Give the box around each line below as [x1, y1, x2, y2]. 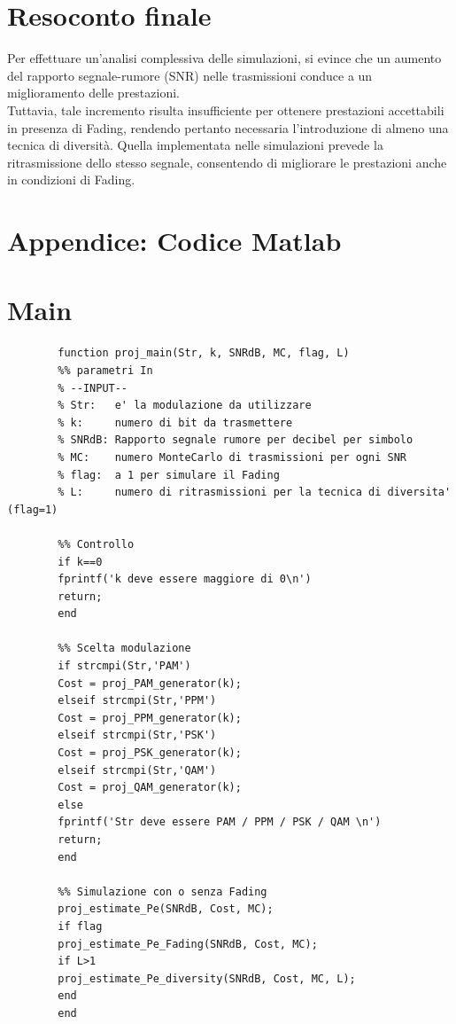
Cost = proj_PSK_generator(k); [58, 747, 242, 760]
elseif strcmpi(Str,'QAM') [58, 763, 217, 777]
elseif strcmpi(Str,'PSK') [58, 729, 217, 742]
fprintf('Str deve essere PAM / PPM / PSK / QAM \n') [58, 816, 382, 829]
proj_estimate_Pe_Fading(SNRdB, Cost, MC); [58, 937, 318, 950]
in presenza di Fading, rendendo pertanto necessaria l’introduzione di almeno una [7, 118, 449, 137]
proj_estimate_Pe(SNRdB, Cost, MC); [58, 903, 274, 916]
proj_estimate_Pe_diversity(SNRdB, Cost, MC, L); [58, 972, 356, 985]
